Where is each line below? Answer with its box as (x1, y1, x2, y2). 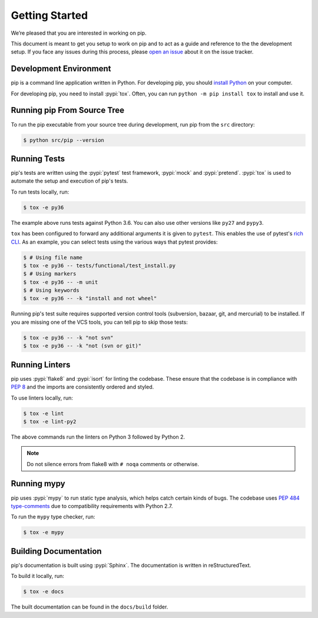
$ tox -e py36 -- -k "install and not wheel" (23, 295, 157, 302)
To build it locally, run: (11, 573, 65, 580)
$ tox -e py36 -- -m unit (23, 278, 98, 285)
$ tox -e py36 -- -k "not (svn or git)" (23, 343, 141, 350)
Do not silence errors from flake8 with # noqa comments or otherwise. (26, 460, 200, 467)
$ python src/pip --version (23, 137, 104, 144)
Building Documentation (11, 546, 102, 556)
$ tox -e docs (23, 589, 64, 595)
